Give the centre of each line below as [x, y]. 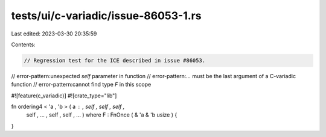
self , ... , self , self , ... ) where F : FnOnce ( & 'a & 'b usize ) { [102, 115]
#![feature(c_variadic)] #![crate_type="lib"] [64, 96]
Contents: [23, 44]
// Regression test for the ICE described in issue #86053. [115, 60]
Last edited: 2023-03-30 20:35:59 [54, 34]
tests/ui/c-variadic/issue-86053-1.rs [106, 16]
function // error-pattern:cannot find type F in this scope [81, 85]
